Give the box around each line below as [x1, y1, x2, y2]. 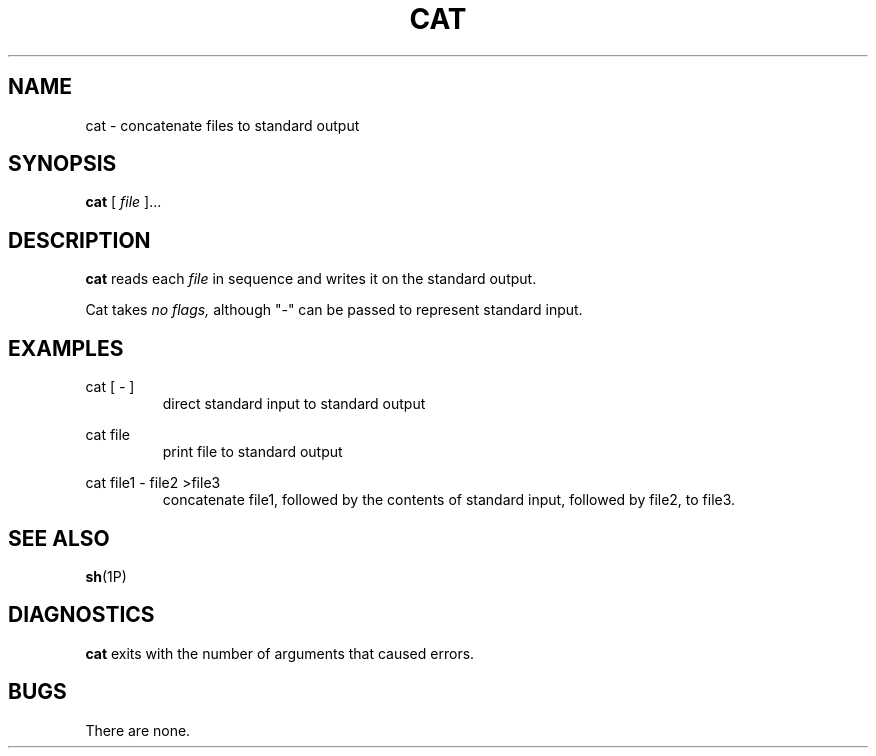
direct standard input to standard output [162, 395, 426, 413]
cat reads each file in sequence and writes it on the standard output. [85, 270, 537, 288]
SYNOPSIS [8, 151, 117, 177]
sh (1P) [85, 567, 127, 585]
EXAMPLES [8, 335, 124, 361]
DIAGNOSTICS [8, 602, 155, 628]
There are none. [85, 721, 191, 739]
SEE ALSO [8, 525, 110, 551]
